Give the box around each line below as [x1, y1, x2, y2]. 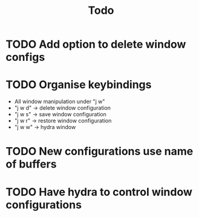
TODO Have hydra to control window [5, 185, 193, 199]
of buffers [5, 157, 57, 171]
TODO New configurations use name [5, 145, 194, 159]
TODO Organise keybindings [5, 78, 152, 92]
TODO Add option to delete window [5, 37, 186, 51]
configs [5, 51, 45, 64]
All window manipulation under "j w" [14, 98, 105, 105]
